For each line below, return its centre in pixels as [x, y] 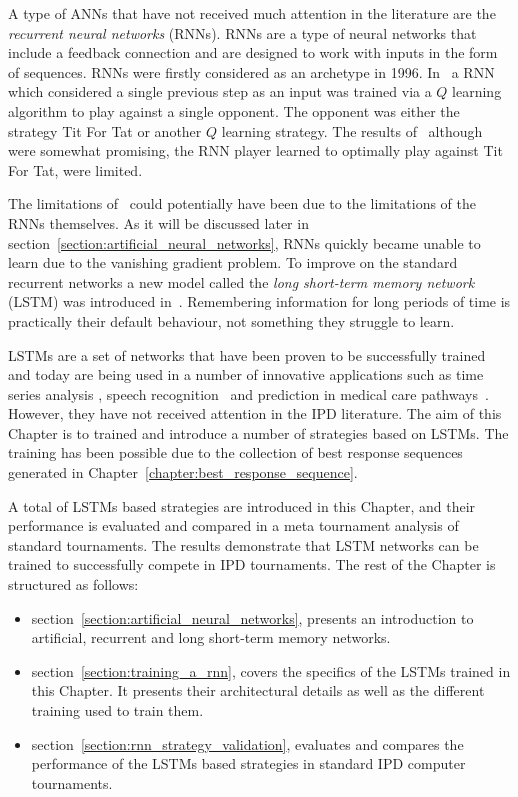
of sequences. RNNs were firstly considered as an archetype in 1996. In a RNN [251, 71]
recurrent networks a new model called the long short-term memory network [241, 281]
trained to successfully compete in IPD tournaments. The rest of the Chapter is [252, 564]
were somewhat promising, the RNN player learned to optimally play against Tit [255, 150]
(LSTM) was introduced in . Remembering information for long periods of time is [259, 301]
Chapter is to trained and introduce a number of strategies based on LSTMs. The [258, 432]
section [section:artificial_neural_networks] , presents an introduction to [252, 617]
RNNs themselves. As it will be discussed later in [158, 222]
